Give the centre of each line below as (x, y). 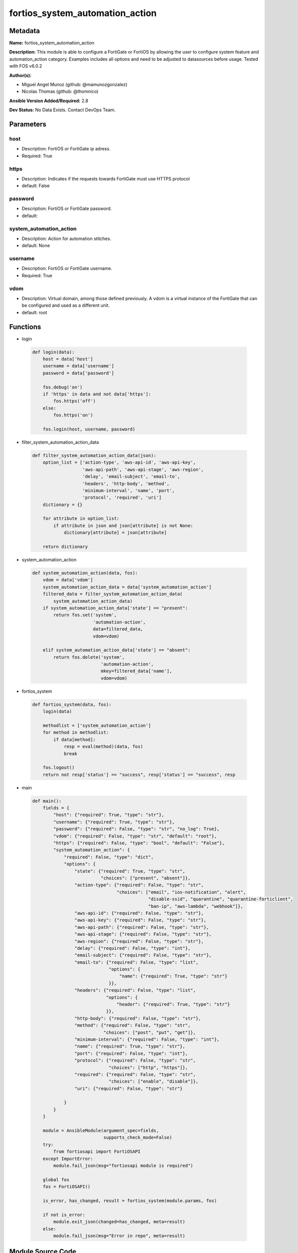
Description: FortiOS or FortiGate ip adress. (66, 149)
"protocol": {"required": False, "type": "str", (135, 1061)
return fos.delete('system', (89, 657)
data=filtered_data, (118, 629)
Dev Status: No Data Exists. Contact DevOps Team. (62, 110)
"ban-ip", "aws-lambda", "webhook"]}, (196, 906)
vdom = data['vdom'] (68, 580)
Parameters (28, 124)
